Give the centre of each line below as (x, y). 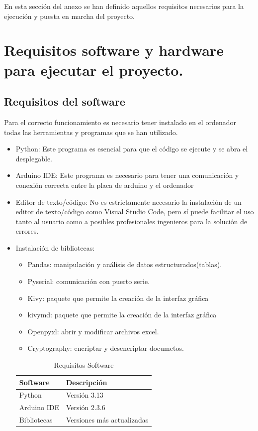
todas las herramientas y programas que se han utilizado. (91, 132)
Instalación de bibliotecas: (55, 247)
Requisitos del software (65, 101)
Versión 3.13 (85, 395)
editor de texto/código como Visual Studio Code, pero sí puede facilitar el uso (135, 212)
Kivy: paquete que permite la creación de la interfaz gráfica (118, 298)
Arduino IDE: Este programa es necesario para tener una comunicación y (127, 175)
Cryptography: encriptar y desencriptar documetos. (106, 348)
